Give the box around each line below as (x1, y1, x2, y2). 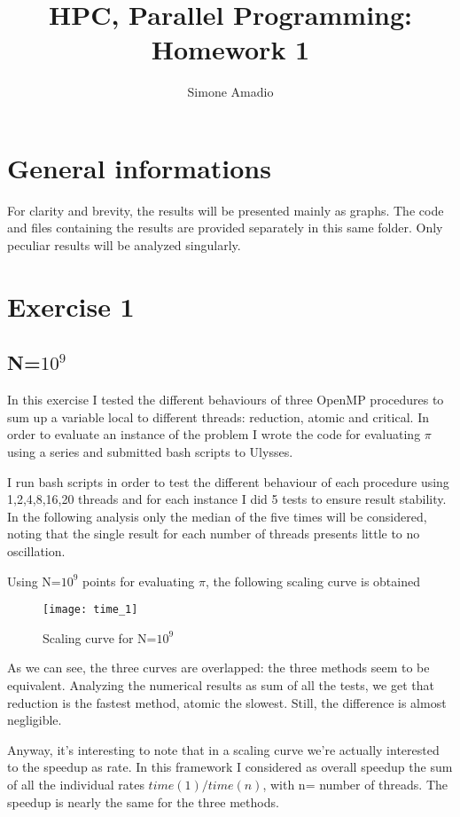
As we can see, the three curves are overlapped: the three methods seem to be (7, 658, 430, 677)
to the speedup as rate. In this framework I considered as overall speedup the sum (7, 758, 453, 776)
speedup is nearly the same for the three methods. (7, 792, 279, 811)
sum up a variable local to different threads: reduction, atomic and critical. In (7, 407, 429, 426)
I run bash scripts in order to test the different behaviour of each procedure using (7, 472, 449, 491)
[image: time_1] (43, 603, 138, 617)
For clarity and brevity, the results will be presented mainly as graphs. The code (7, 200, 444, 219)
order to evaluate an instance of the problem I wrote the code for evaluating (7, 425, 421, 444)
